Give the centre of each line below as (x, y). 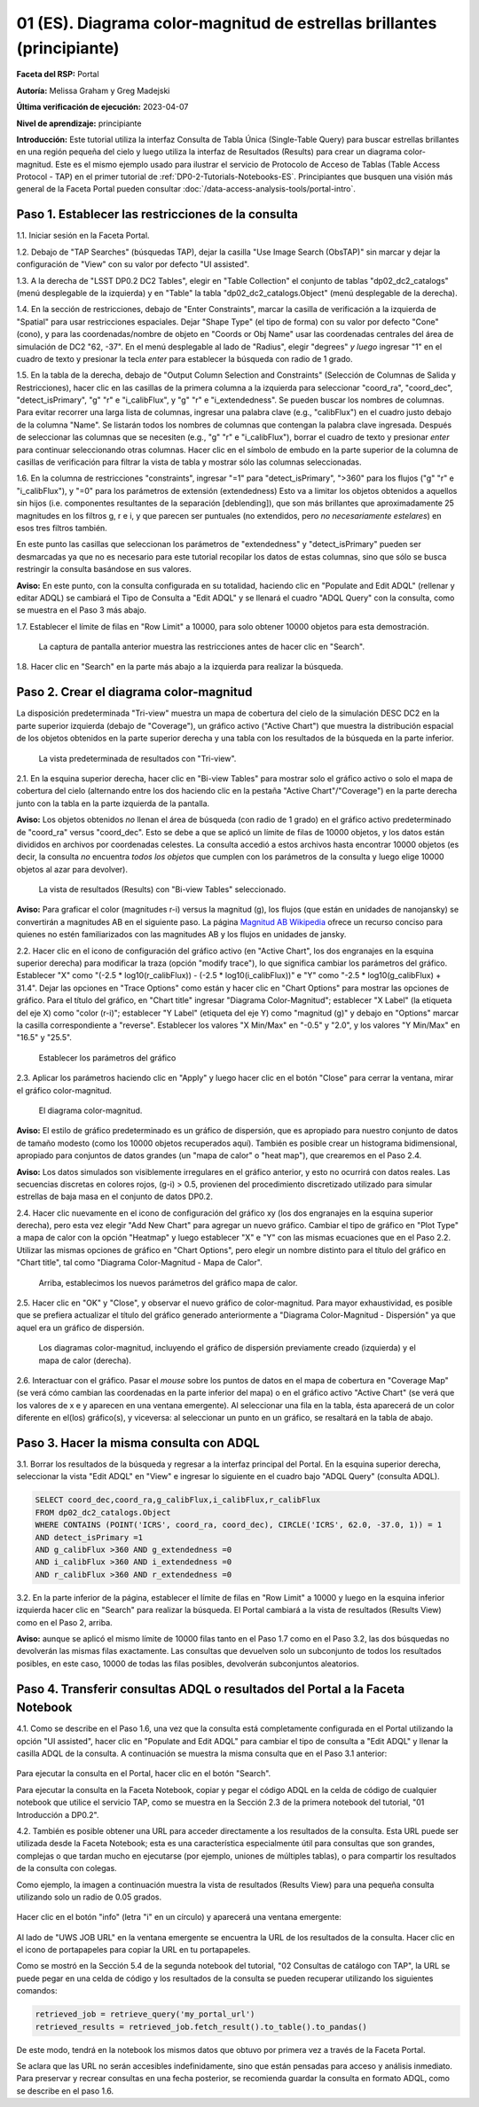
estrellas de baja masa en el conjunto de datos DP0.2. (114, 1196)
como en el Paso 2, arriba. (64, 1622)
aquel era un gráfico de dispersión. (81, 1328)
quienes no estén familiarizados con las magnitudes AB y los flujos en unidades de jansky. (181, 935)
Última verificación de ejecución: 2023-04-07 (102, 107)
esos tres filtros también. (62, 528)
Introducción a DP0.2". (58, 1814)
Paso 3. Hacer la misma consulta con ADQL (138, 1442)
